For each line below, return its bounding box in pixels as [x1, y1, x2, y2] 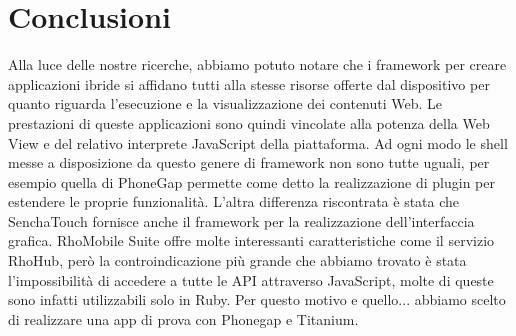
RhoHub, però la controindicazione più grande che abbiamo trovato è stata [8, 250, 467, 271]
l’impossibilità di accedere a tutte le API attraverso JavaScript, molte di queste [8, 269, 494, 290]
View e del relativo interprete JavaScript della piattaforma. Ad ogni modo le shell [8, 132, 508, 153]
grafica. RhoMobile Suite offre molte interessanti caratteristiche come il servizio [8, 230, 495, 251]
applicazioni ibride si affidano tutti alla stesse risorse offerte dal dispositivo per [8, 73, 490, 94]
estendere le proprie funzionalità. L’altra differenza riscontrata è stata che [8, 191, 460, 212]
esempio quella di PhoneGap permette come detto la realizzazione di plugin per [8, 171, 495, 192]
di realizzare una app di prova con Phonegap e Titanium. [8, 308, 359, 329]
